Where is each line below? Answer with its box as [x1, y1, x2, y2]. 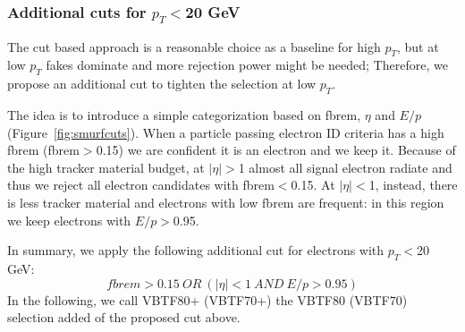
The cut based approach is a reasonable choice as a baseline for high [7, 37, 381, 55]
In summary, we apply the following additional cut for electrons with [7, 241, 385, 260]
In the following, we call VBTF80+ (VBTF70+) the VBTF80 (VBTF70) [7, 290, 408, 309]
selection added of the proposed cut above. [7, 308, 241, 327]
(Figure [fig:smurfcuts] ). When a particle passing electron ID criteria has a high [7, 123, 444, 141]
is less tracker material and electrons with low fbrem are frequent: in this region [7, 192, 444, 211]
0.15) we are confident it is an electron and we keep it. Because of [96, 140, 456, 159]
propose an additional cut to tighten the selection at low [7, 74, 317, 93]
